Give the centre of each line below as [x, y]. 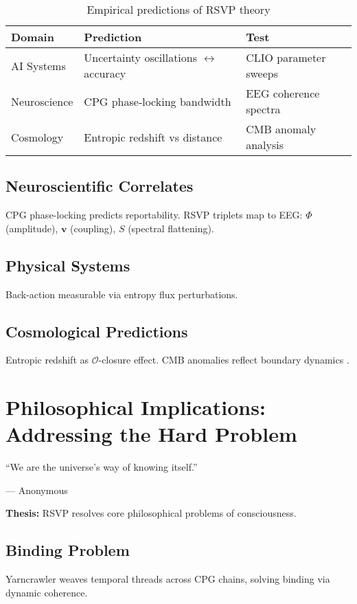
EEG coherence [283, 93]
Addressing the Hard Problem [151, 434]
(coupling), [93, 228]
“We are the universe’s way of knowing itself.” [102, 467]
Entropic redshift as [47, 360]
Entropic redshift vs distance [153, 137]
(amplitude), [32, 228]
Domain [33, 37]
